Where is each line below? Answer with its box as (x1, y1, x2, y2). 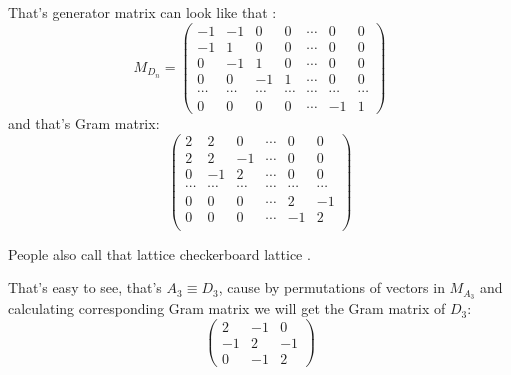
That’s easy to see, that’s (8, 277, 162, 298)
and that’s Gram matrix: (8, 112, 160, 133)
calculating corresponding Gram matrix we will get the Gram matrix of (8, 298, 446, 319)
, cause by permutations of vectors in (218, 277, 445, 298)
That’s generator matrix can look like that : (8, 2, 277, 22)
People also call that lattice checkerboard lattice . (8, 243, 311, 264)
